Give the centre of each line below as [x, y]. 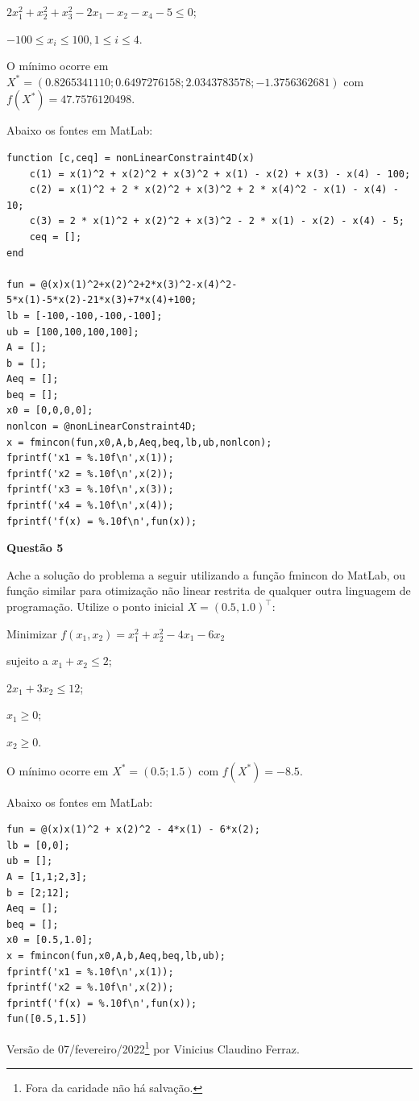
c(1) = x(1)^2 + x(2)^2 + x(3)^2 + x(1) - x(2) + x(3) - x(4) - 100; [220, 174]
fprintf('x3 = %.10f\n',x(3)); [90, 490]
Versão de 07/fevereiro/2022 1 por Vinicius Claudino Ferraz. [153, 1047]
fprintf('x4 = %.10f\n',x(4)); [90, 506]
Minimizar [32, 633]
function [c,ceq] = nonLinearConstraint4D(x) [131, 158]
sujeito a [27, 661]
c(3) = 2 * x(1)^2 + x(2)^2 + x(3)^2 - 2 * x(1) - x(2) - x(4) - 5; [217, 221]
